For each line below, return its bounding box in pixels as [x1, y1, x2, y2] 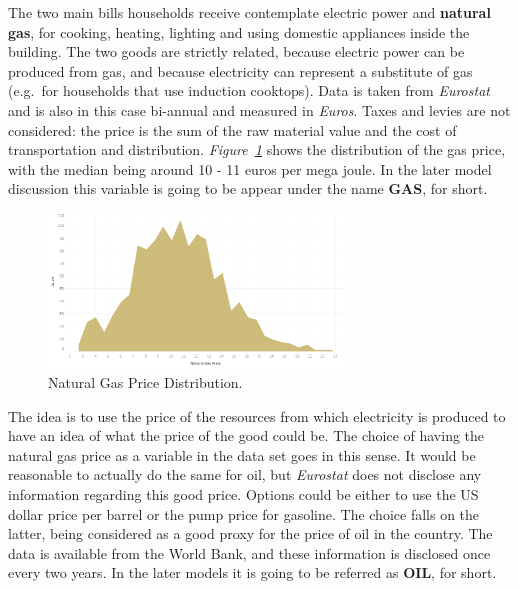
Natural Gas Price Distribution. [48, 371, 243, 392]
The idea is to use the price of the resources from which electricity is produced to [8, 405, 506, 426]
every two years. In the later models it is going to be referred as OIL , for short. [8, 562, 497, 583]
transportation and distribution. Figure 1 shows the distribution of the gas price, [8, 139, 506, 160]
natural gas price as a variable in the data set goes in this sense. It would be [8, 444, 476, 465]
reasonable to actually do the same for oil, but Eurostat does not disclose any [8, 464, 482, 485]
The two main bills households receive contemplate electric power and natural [8, 2, 491, 22]
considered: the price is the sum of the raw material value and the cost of [8, 119, 457, 140]
